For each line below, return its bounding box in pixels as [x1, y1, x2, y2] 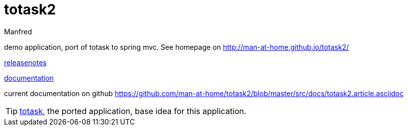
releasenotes [4, 58, 47, 67]
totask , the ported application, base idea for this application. [20, 106, 247, 116]
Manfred [4, 27, 32, 36]
